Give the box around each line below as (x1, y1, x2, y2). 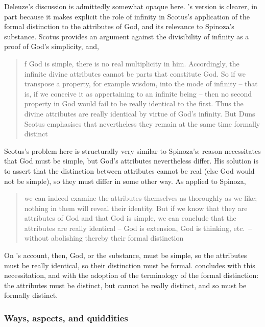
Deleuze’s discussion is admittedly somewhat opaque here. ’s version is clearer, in (4, 1, 258, 11)
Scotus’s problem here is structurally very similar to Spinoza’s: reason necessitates (4, 145, 261, 156)
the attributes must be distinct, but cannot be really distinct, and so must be (4, 279, 247, 290)
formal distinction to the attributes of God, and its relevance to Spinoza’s (4, 21, 234, 32)
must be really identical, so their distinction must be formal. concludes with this (4, 260, 255, 270)
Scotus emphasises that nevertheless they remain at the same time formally (24, 118, 260, 129)
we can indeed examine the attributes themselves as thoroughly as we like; (24, 193, 257, 203)
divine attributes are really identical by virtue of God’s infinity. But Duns (24, 108, 255, 119)
